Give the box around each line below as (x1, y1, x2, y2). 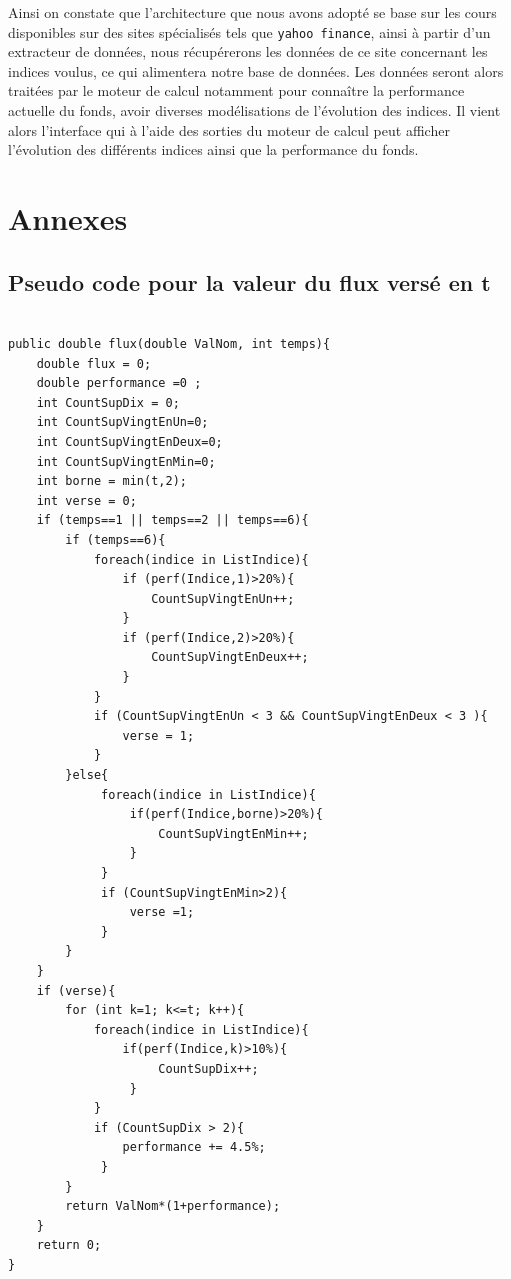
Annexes (8, 198, 128, 238)
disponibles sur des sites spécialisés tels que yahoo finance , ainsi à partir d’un (8, 21, 491, 42)
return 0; (36, 1238, 102, 1253)
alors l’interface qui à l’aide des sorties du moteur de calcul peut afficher (8, 119, 450, 140)
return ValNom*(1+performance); (65, 1199, 281, 1214)
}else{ (65, 768, 109, 783)
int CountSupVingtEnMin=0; (36, 454, 216, 469)
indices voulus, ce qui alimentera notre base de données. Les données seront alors (8, 60, 504, 81)
